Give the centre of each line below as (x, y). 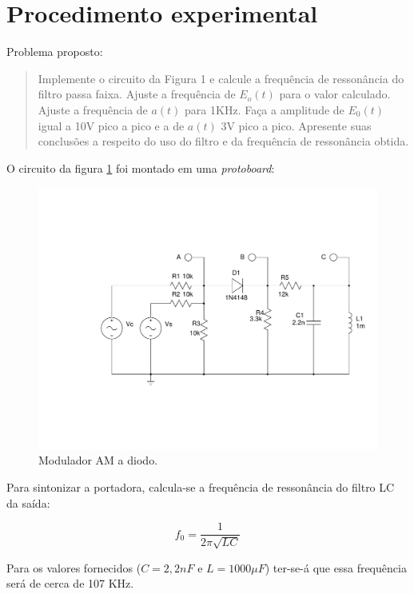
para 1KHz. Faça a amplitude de (265, 109)
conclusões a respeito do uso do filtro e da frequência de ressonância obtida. (223, 141)
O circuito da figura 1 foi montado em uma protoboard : (141, 167)
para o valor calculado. (335, 94)
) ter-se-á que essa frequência (336, 567)
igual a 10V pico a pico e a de (111, 125)
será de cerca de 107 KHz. (70, 583)
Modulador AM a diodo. (98, 460)
